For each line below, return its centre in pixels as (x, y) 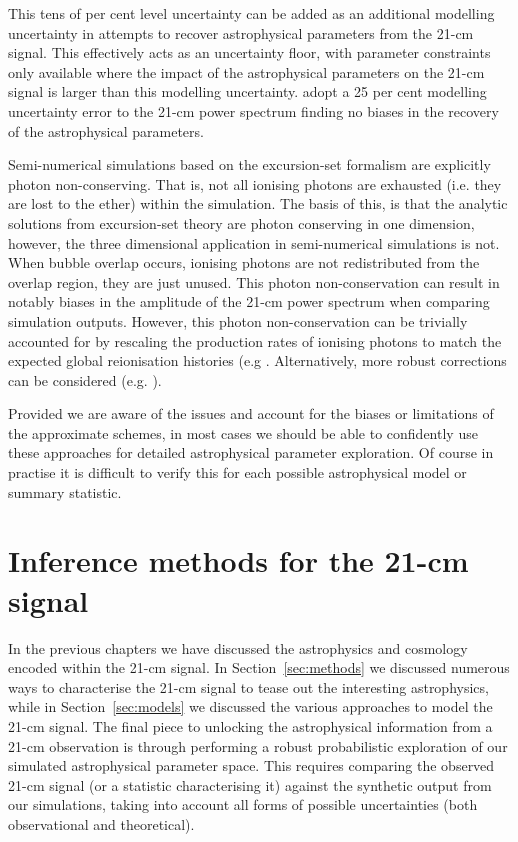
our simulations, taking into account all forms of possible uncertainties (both (243, 804)
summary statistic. (65, 491)
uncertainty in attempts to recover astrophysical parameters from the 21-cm (241, 32)
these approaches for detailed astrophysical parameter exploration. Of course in (251, 452)
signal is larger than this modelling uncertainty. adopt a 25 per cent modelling (247, 91)
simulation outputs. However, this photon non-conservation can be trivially (238, 320)
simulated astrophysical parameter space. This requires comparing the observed (251, 765)
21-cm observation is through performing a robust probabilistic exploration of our (258, 745)
